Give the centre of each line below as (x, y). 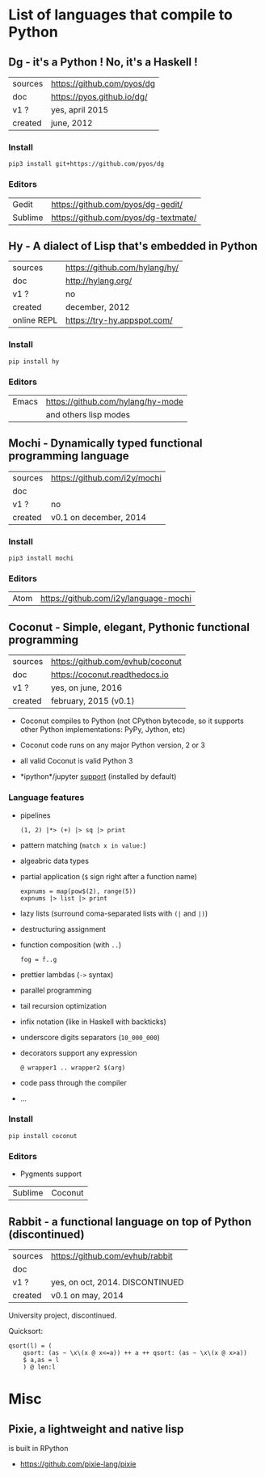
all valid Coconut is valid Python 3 (76, 761)
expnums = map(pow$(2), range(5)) (78, 891)
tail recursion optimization (63, 1005)
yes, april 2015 (80, 110)
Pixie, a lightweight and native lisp (96, 1429)
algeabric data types (54, 861)
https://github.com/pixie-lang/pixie (78, 1464)
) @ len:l (40, 1367)
